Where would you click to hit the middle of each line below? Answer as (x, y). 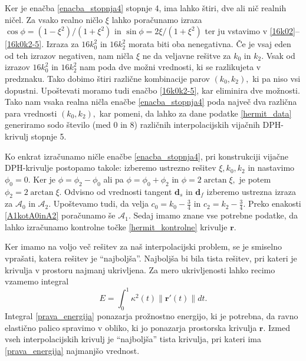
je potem (255, 179)
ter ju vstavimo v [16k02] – (252, 31)
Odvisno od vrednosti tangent (118, 191)
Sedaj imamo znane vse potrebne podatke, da (216, 215)
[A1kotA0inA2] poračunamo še (60, 215)
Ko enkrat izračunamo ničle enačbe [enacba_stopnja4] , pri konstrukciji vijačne (147, 156)
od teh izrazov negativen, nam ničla (69, 55)
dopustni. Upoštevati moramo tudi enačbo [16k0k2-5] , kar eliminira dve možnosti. (152, 90)
